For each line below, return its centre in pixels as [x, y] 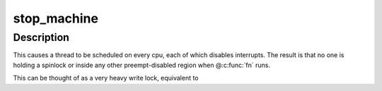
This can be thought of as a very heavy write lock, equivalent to [106, 78]
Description [41, 37]
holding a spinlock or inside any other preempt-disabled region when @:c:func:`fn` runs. [141, 65]
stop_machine [56, 18]
